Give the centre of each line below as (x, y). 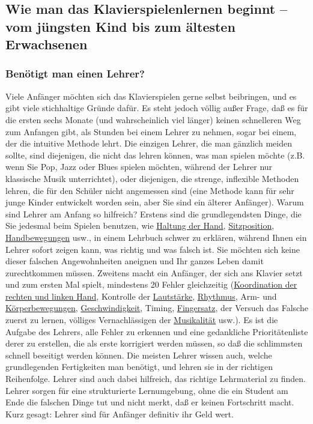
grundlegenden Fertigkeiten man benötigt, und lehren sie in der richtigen (139, 367)
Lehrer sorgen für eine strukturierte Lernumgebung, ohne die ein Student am (147, 390)
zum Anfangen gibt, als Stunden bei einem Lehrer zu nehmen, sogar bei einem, (151, 131)
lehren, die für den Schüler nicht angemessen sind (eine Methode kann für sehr (150, 190)
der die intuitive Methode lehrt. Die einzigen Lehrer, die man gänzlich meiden (149, 143)
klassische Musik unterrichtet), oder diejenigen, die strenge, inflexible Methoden (152, 178)
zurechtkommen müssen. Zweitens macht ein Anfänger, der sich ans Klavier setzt (154, 272)
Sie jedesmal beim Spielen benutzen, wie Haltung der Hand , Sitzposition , (140, 226)
